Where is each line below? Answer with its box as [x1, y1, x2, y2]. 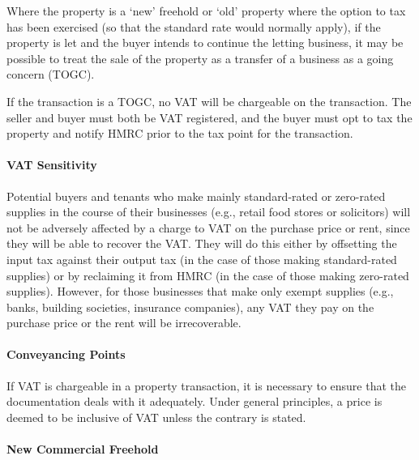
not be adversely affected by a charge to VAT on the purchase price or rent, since [6, 219, 410, 236]
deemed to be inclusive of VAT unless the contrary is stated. [6, 408, 306, 425]
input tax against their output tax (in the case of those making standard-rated [6, 250, 397, 267]
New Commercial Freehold [6, 441, 159, 458]
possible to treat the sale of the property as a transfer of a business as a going [6, 49, 394, 66]
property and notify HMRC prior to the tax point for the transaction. [6, 125, 353, 142]
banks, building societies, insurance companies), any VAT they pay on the [6, 298, 374, 315]
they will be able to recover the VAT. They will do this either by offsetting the [6, 235, 397, 252]
